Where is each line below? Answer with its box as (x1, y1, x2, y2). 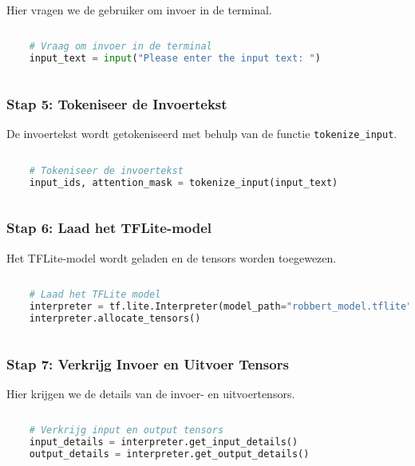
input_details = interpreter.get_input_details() (29, 436, 298, 448)
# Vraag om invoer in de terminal (29, 41, 212, 53)
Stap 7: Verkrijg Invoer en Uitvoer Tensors (6, 353, 289, 373)
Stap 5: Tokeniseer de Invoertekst (6, 94, 227, 114)
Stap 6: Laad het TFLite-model (6, 218, 212, 238)
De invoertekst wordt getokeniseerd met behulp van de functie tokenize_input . (6, 125, 397, 142)
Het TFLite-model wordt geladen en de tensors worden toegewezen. (6, 249, 337, 266)
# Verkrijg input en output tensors (29, 425, 224, 436)
